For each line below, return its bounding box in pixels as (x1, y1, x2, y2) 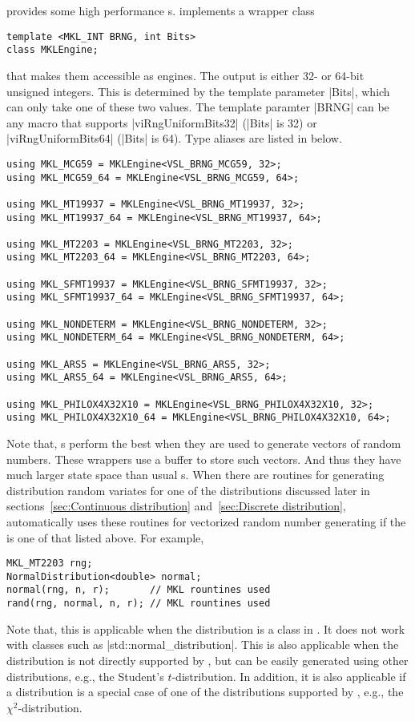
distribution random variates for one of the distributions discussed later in (6, 481, 370, 498)
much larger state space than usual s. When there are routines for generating (6, 466, 385, 483)
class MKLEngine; (6, 44, 99, 56)
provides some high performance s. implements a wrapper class (6, 2, 315, 18)
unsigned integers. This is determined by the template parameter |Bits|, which (6, 83, 390, 99)
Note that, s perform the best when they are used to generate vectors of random (6, 435, 401, 451)
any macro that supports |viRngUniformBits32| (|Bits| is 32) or (6, 114, 317, 131)
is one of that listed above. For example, (6, 529, 204, 546)
